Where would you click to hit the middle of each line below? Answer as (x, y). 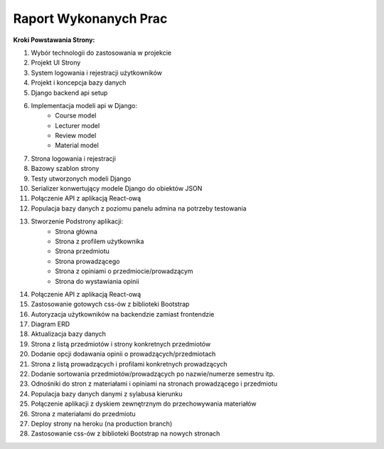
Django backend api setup (69, 93)
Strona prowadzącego (87, 261)
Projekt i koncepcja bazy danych (79, 83)
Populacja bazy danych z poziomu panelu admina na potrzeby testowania (139, 208)
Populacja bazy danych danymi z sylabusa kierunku (107, 393)
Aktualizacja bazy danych (69, 334)
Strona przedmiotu (82, 251)
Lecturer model (78, 125)
